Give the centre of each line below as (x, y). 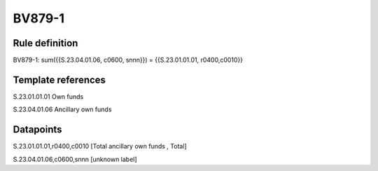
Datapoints (37, 130)
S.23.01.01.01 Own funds (48, 96)
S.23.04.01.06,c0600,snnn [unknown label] (75, 159)
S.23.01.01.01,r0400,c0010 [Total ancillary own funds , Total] (100, 146)
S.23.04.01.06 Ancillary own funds (62, 109)
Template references (59, 80)
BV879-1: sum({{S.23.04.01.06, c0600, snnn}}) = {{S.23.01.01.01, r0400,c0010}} (128, 60)
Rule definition (45, 43)
